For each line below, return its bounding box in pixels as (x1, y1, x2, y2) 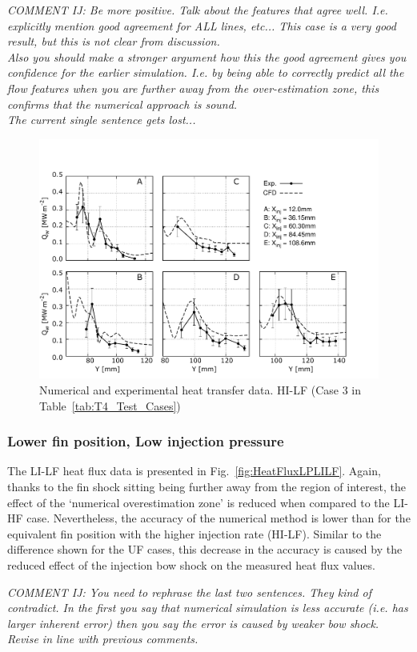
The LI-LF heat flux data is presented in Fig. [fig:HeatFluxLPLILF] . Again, (7, 462, 381, 479)
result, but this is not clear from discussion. (7, 33, 220, 50)
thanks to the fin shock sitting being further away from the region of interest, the (7, 478, 406, 494)
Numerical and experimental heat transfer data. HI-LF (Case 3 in (39, 382, 362, 398)
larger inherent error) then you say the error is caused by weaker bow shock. (7, 614, 379, 631)
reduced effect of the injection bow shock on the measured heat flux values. (7, 556, 375, 573)
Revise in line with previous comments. (7, 630, 198, 647)
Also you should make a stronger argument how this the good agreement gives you (7, 48, 407, 65)
